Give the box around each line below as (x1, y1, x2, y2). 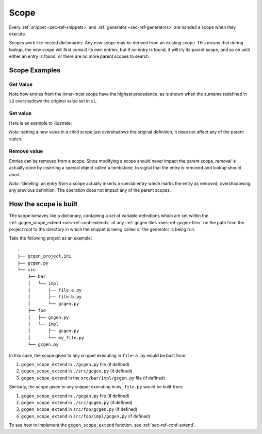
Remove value (9, 148, 43, 155)
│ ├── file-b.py (27, 294, 82, 300)
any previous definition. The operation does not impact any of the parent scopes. (9, 187, 171, 193)
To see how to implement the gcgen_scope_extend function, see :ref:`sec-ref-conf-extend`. (9, 422, 196, 428)
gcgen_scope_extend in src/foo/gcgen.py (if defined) (21, 406, 138, 412)
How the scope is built (9, 200, 78, 208)
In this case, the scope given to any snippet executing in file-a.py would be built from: (9, 352, 187, 358)
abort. (9, 171, 21, 177)
